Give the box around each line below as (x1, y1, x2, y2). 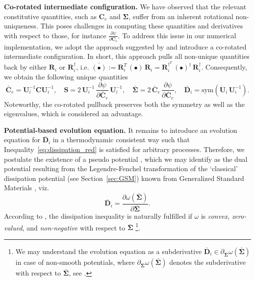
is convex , (201, 211, 229, 221)
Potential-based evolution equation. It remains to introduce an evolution (4, 125, 237, 135)
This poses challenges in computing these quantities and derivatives (40, 21, 243, 31)
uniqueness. (4, 21, 38, 31)
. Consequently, (201, 62, 247, 72)
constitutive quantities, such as (4, 11, 97, 21)
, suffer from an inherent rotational (128, 11, 233, 21)
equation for (4, 134, 40, 145)
